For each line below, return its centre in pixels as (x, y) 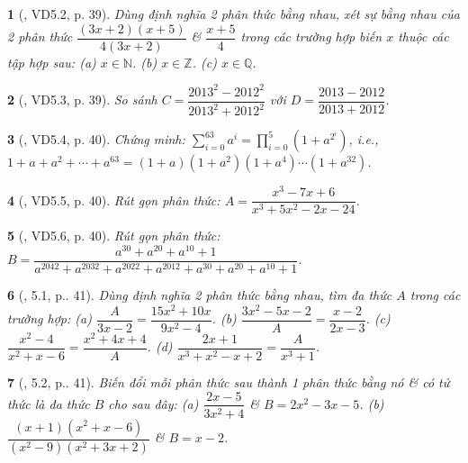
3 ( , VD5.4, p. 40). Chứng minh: (96, 139)
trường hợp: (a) (49, 318)
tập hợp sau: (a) (52, 62)
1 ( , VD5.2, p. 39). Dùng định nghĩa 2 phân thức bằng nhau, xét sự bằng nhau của (234, 14)
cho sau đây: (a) (153, 403)
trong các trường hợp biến (311, 36)
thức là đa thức (49, 403)
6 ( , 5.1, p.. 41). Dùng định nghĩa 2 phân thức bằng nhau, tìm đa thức (200, 295)
